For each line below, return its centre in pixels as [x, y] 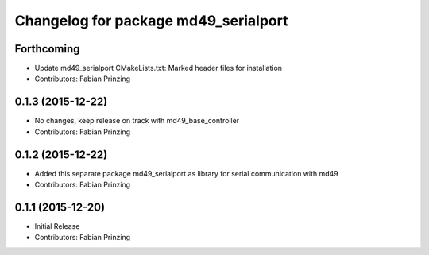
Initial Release [57, 226]
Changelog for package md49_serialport [151, 21]
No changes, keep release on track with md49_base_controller [137, 121]
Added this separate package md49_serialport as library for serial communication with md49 [187, 173]
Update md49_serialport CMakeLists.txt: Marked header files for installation [158, 68]
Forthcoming [47, 49]
